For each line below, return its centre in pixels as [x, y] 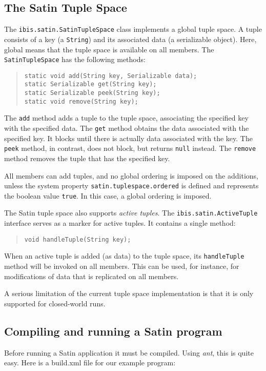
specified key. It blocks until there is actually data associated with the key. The [128, 138]
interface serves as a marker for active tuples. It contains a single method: [120, 223]
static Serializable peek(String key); [92, 93]
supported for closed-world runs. [55, 303]
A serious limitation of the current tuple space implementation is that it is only [129, 293]
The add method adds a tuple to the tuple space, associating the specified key [126, 118]
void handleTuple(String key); [78, 239]
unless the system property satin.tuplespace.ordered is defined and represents [131, 185]
